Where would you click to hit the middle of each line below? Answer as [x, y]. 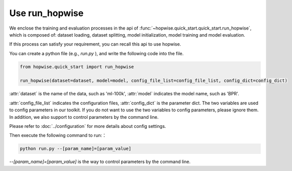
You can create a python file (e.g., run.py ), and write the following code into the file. [96, 53]
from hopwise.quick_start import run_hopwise [77, 67]
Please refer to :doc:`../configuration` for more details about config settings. [88, 126]
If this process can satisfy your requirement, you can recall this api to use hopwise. [95, 44]
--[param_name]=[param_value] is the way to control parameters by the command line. [100, 162]
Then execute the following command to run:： [58, 135]
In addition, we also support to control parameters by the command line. [84, 117]
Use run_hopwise [46, 13]
